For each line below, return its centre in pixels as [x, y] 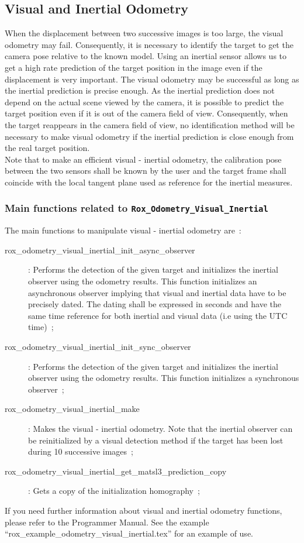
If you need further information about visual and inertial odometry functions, [144, 510]
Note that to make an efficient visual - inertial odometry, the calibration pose [143, 159]
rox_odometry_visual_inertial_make [72, 409]
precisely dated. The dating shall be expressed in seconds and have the [155, 304]
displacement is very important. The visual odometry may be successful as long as [152, 79]
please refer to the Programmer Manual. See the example [107, 522]
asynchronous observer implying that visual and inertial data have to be [157, 292]
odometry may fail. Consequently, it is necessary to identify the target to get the [149, 44]
